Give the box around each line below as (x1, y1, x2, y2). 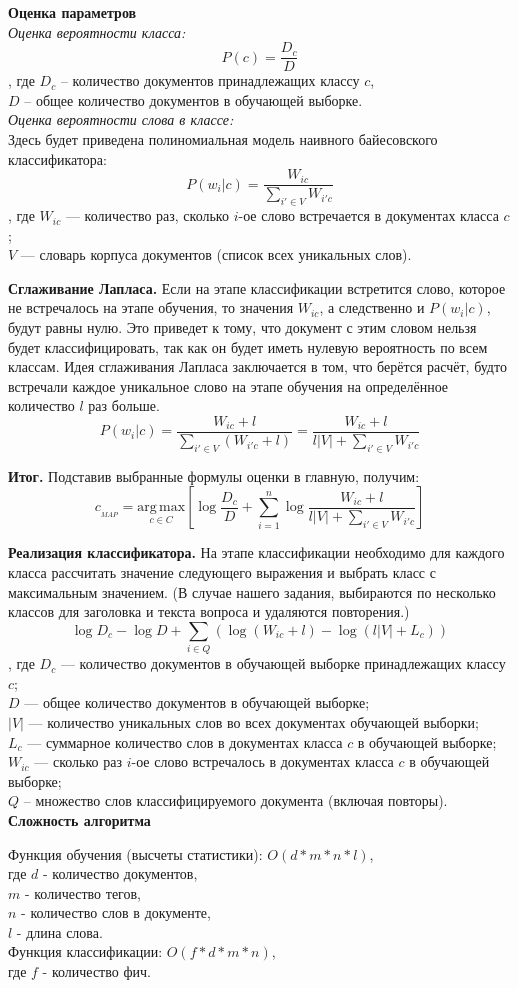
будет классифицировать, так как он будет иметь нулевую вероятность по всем (8, 336, 488, 357)
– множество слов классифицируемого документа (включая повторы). (23, 790, 448, 811)
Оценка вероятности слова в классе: (8, 109, 234, 130)
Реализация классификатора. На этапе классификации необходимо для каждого (8, 542, 505, 563)
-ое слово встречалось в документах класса (131, 751, 394, 772)
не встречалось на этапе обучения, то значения (8, 297, 294, 318)
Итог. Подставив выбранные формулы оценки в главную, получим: (8, 465, 420, 486)
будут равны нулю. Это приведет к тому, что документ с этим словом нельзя (8, 317, 477, 338)
